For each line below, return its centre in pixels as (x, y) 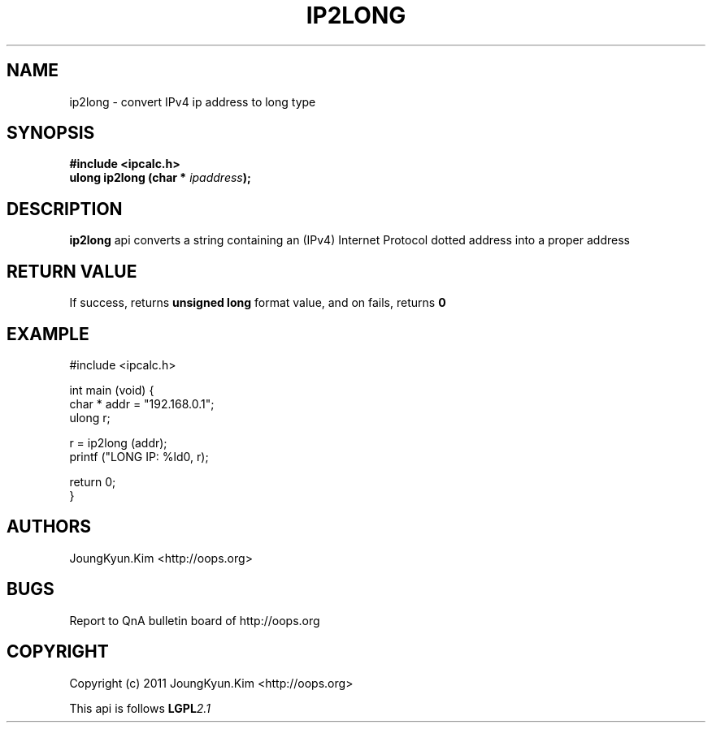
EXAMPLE (48, 334)
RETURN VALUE (72, 271)
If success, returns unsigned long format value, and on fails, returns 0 (258, 303)
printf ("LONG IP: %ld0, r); (139, 456)
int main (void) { (112, 390)
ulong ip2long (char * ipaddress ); (160, 178)
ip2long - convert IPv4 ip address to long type (193, 101)
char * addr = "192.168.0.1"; (142, 403)
